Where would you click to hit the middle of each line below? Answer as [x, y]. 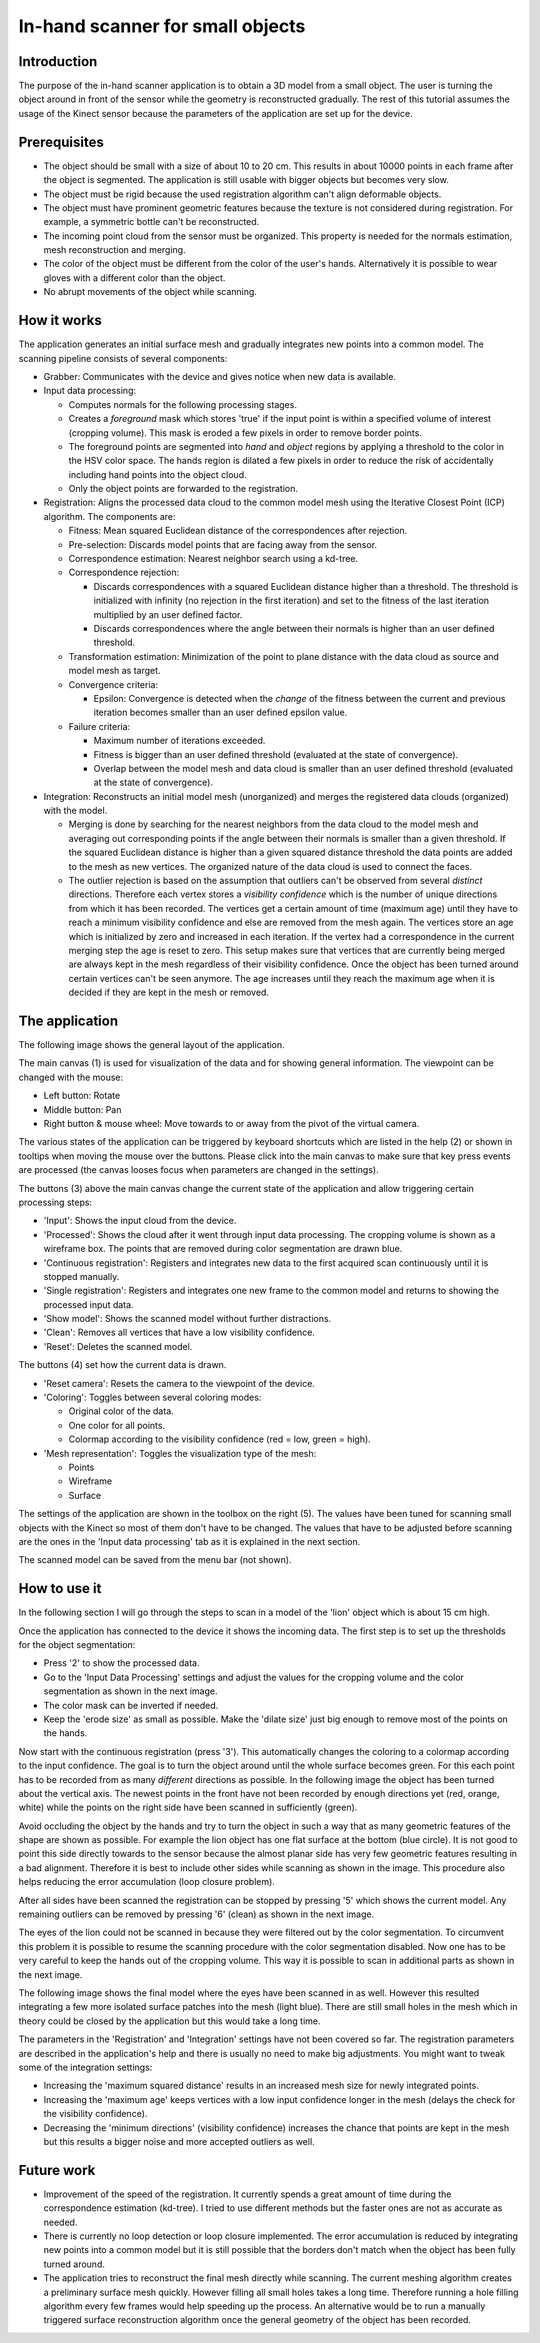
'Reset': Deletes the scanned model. [118, 1346]
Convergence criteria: [113, 684]
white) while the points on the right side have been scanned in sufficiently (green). [188, 1807]
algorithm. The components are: [109, 516]
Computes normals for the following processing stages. [182, 404]
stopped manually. [81, 1276]
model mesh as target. [114, 671]
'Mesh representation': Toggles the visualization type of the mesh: [180, 1453]
